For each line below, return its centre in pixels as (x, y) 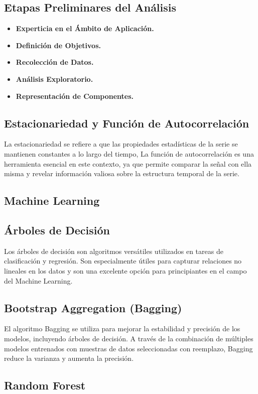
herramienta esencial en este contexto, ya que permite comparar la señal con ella (128, 163)
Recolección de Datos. (55, 62)
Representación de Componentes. (75, 96)
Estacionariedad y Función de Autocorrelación (127, 123)
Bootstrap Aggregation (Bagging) (93, 307)
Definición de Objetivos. (58, 45)
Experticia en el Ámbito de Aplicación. (85, 28)
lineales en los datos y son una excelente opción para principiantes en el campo (125, 270)
